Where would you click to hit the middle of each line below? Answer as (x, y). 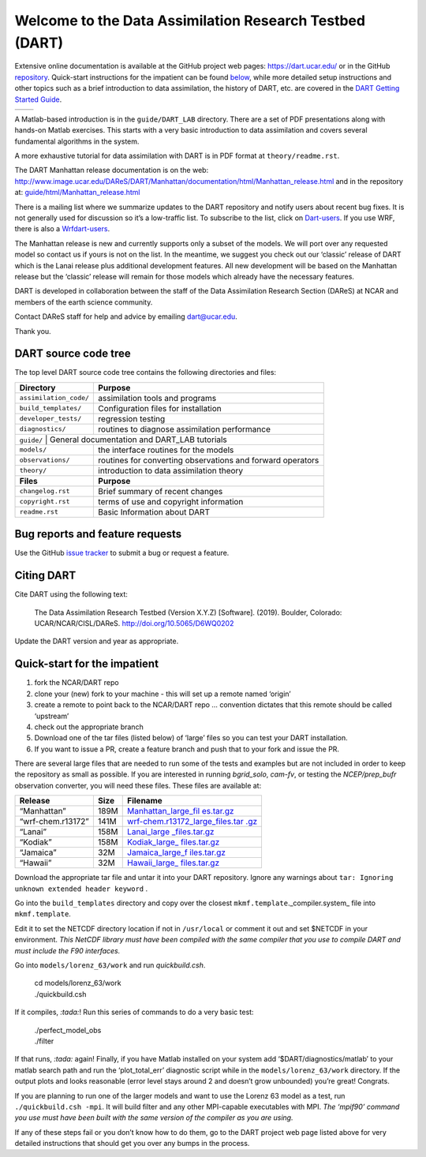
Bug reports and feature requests (98, 534)
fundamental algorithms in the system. (77, 141)
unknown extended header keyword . (81, 889)
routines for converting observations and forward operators (209, 460)
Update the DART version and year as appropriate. (97, 641)
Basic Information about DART (154, 511)
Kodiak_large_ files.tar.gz (174, 842)
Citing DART (45, 576)
